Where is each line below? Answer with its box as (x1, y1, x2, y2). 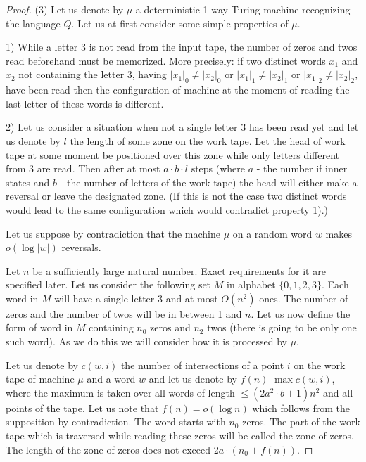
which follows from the (252, 400, 350, 415)
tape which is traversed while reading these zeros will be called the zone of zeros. (6, 428, 354, 443)
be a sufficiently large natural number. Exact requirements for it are (32, 263, 326, 278)
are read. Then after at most (37, 161, 160, 176)
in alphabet (226, 277, 276, 292)
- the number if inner (256, 161, 348, 176)
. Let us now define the (251, 306, 351, 321)
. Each (322, 277, 349, 292)
